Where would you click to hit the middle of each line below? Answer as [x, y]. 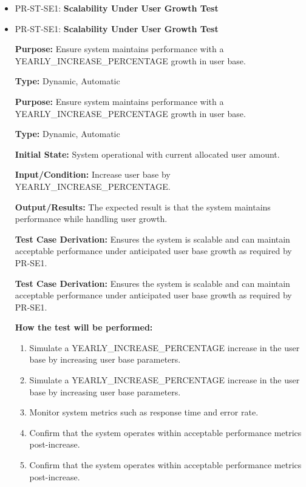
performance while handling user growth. [91, 219]
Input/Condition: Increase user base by [93, 174]
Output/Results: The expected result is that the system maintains [143, 207]
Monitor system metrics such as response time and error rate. [144, 412]
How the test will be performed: [84, 327]
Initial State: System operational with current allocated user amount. [147, 154]
